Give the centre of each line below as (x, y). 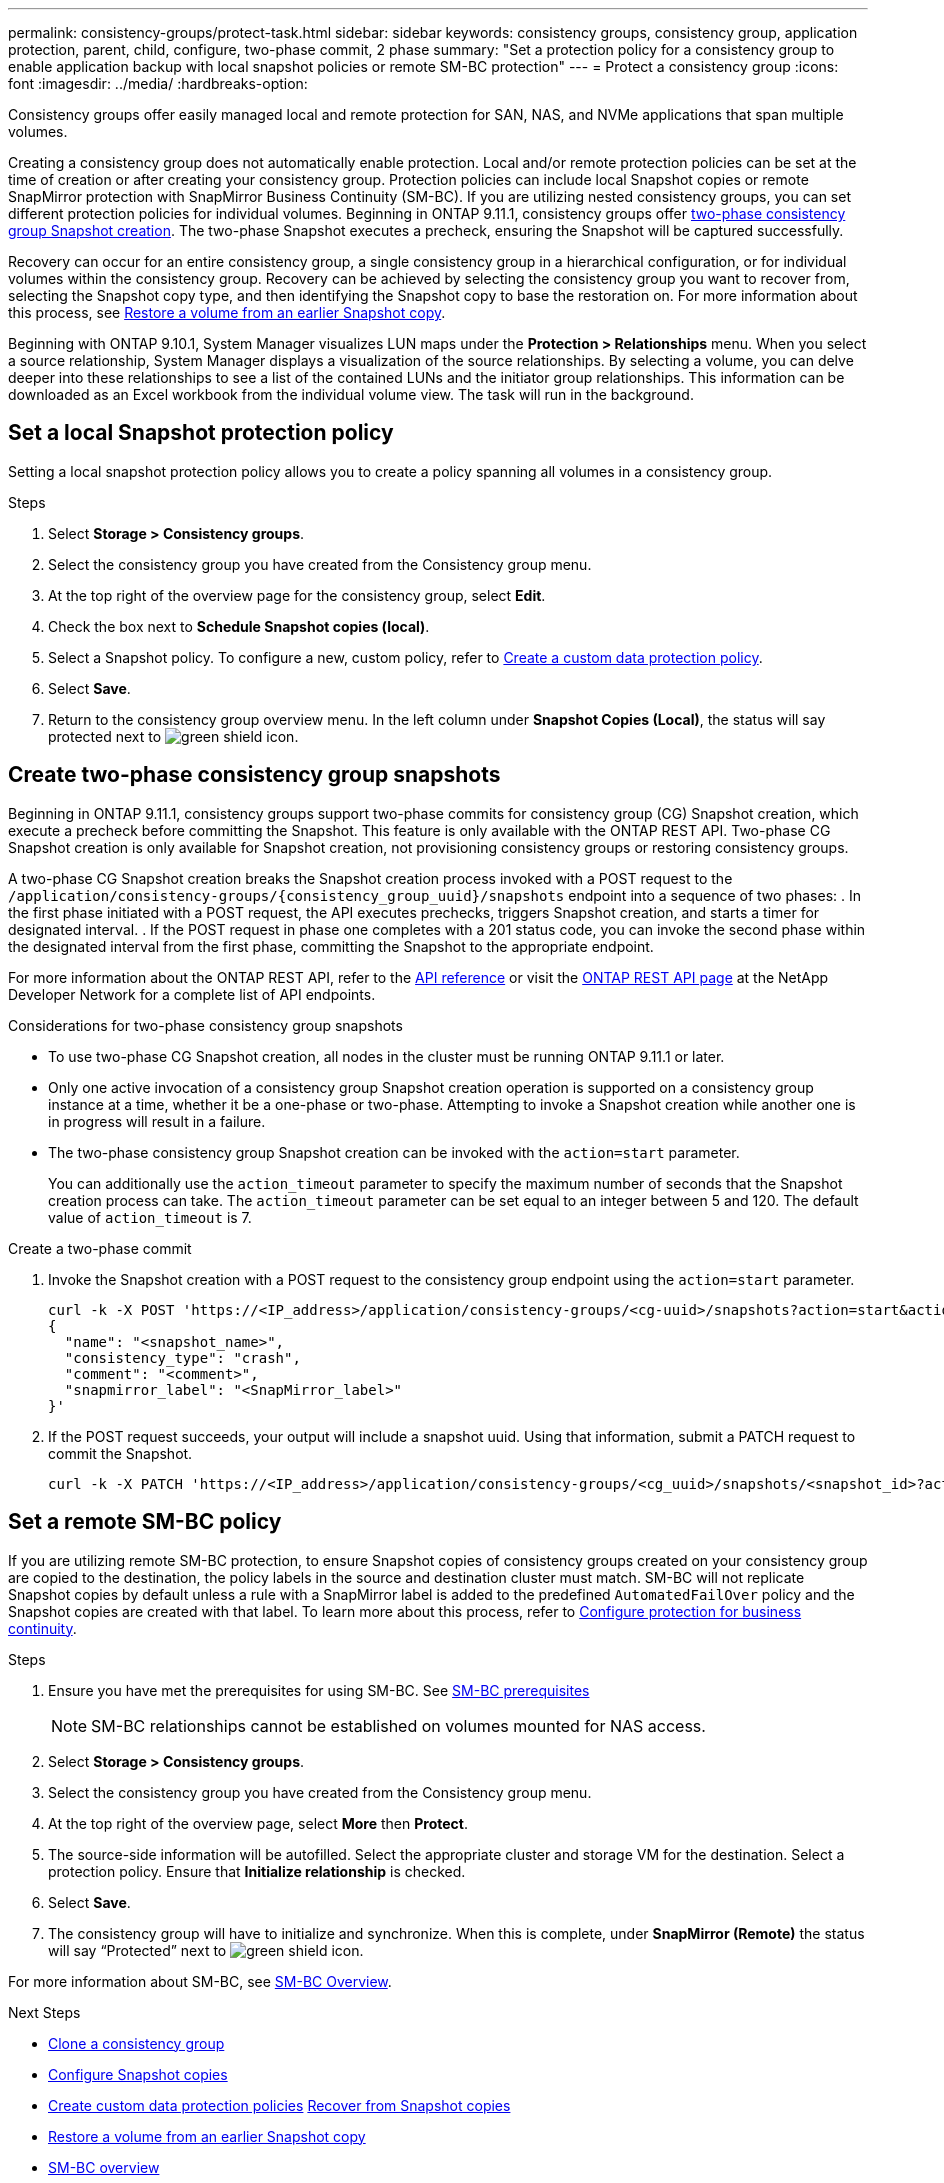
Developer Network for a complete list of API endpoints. (192, 994)
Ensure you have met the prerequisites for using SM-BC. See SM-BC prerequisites (319, 1690)
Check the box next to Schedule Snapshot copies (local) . (239, 626)
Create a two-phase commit (100, 1248)
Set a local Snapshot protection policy (201, 433)
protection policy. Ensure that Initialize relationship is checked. (257, 1871)
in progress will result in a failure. (157, 1121)
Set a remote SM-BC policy (145, 1522)
